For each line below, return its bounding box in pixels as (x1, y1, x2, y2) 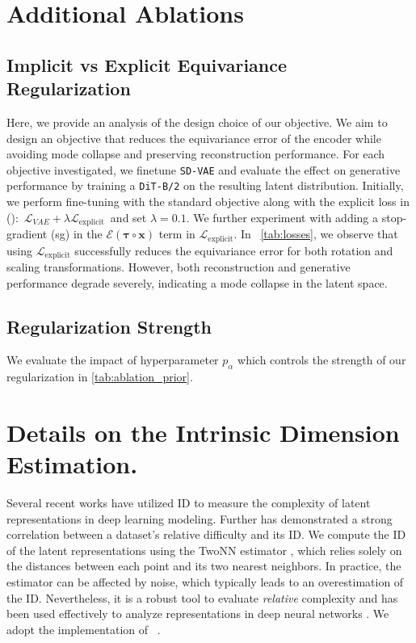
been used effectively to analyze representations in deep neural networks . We (6, 605, 389, 622)
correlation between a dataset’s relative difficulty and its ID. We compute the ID (6, 526, 406, 543)
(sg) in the (50, 225, 103, 242)
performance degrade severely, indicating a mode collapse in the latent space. (6, 274, 388, 291)
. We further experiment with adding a (186, 208, 379, 225)
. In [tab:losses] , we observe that (233, 225, 398, 242)
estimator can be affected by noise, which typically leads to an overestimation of (6, 574, 404, 590)
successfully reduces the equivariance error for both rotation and (74, 242, 393, 258)
